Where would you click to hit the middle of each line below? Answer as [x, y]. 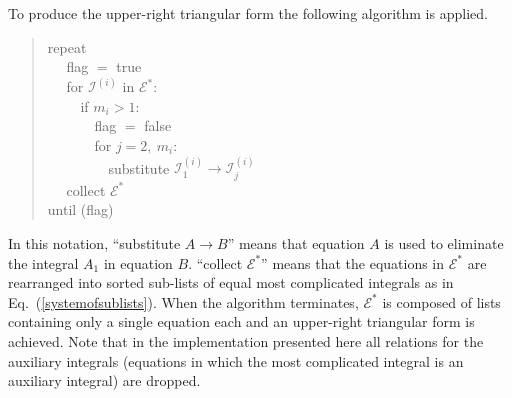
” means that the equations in [353, 262]
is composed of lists [441, 301]
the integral [43, 262]
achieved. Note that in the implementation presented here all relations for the [246, 340]
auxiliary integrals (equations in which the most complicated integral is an [236, 360]
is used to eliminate [444, 243]
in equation [138, 262]
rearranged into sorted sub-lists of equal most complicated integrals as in [231, 282]
